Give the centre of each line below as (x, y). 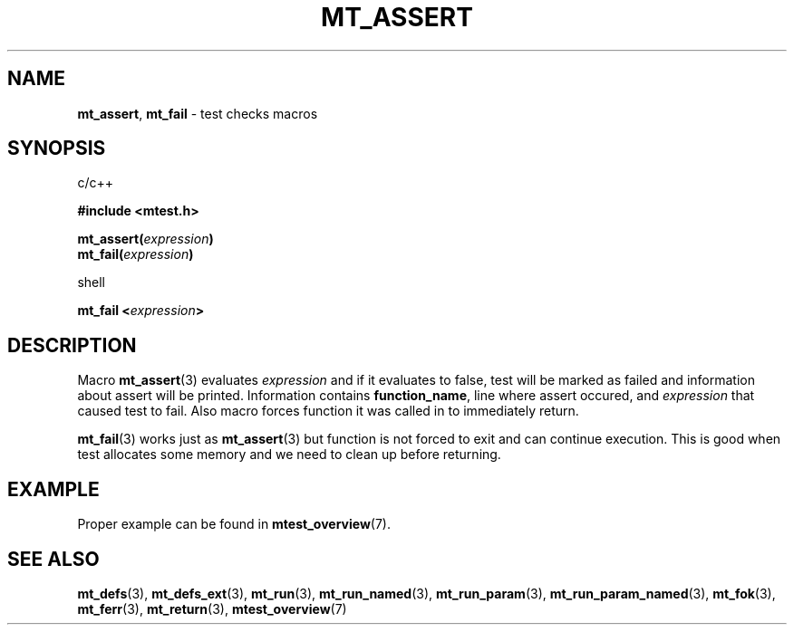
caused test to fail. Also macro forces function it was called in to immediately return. (328, 411)
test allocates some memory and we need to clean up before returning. (289, 455)
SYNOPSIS (57, 148)
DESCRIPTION (72, 345)
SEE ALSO (53, 559)
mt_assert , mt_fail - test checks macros (198, 113)
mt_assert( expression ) (145, 239)
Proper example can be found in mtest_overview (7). (234, 524)
